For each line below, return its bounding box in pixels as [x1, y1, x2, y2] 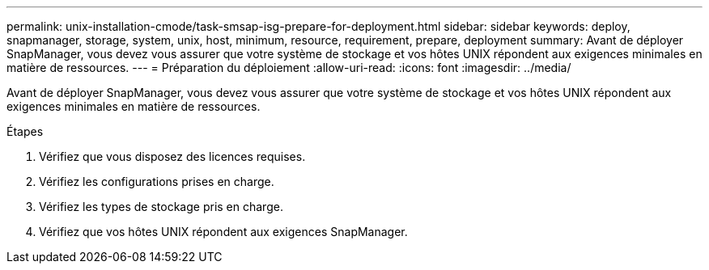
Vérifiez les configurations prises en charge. [39, 175, 274, 188]
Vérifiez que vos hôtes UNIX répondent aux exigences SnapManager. [39, 225, 408, 238]
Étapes [6, 124, 44, 138]
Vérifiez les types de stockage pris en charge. [39, 200, 283, 213]
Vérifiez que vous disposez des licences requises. [39, 150, 306, 163]
